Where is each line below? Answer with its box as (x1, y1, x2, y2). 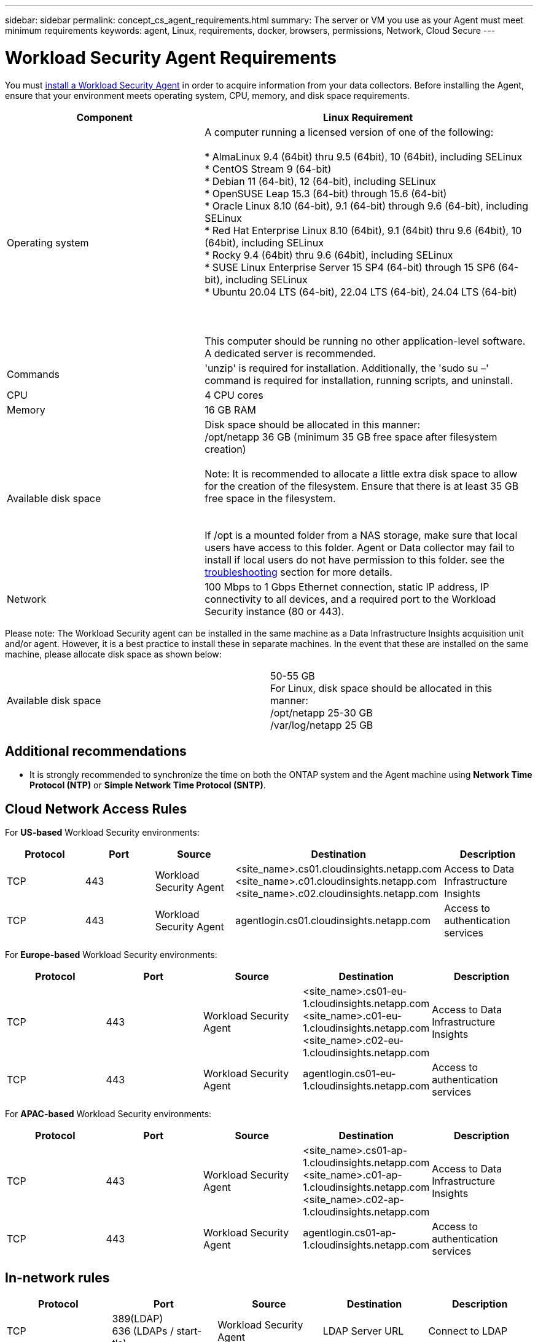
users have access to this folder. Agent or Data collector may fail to (205, 541, 515, 554)
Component (76, 111, 133, 124)
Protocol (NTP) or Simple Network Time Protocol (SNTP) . (29, 780, 266, 791)
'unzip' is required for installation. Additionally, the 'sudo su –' (205, 361, 489, 374)
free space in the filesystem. (205, 492, 336, 504)
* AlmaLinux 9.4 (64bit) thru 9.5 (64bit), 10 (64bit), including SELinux (205, 150, 523, 163)
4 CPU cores (205, 388, 263, 401)
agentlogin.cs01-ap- (303, 1226, 396, 1239)
